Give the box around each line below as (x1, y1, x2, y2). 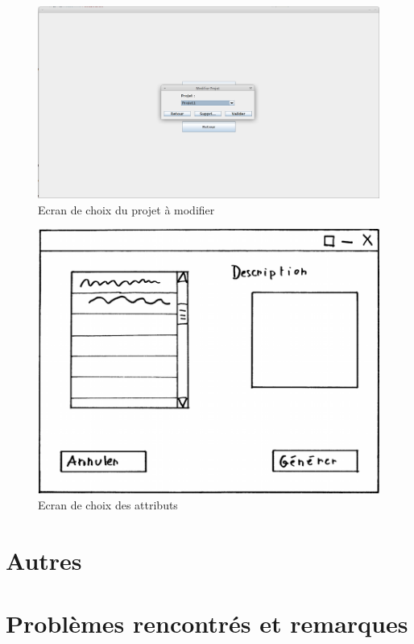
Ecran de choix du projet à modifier (38, 201, 215, 218)
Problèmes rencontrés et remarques (6, 606, 408, 639)
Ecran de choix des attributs (38, 496, 178, 513)
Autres (6, 543, 82, 576)
